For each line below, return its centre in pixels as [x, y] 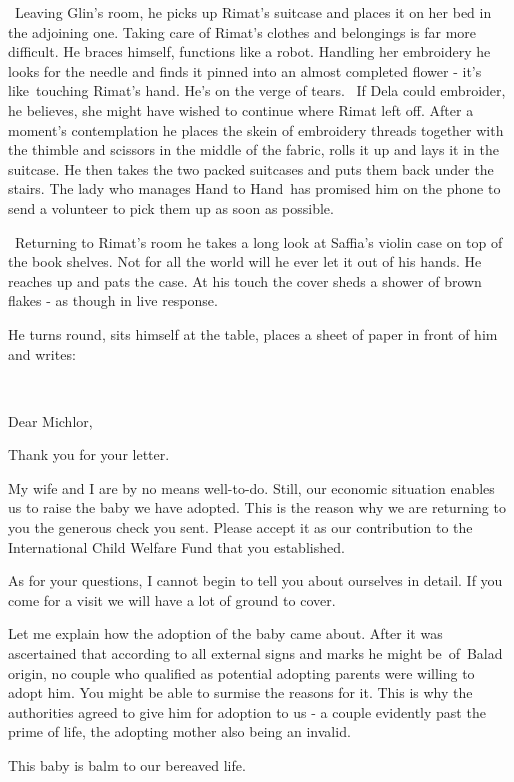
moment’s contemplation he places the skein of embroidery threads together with [256, 129]
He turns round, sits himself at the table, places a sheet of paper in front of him [253, 333]
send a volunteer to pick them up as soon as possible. [171, 207]
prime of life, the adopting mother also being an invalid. [179, 731]
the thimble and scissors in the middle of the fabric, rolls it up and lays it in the [253, 149]
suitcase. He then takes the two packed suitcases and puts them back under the [251, 168]
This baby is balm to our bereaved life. [127, 765]
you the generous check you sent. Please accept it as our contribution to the [240, 527]
